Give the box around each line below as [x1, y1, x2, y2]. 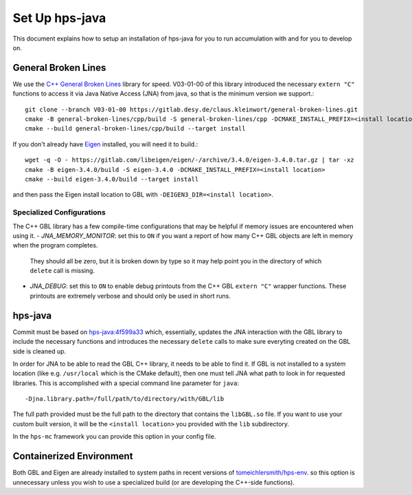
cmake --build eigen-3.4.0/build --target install [25, 175, 199, 183]
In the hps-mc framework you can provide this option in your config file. [12, 432, 216, 441]
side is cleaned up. [12, 347, 67, 355]
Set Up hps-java [12, 10, 106, 25]
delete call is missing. [30, 267, 95, 275]
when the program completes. [12, 241, 98, 250]
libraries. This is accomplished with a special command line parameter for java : [12, 379, 240, 387]
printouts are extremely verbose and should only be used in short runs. [30, 291, 231, 300]
